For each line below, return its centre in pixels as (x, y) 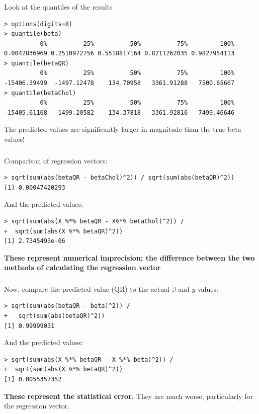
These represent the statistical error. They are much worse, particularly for (128, 396)
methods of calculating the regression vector (82, 267)
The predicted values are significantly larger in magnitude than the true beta (123, 129)
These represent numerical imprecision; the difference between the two (129, 257)
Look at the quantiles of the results (58, 6)
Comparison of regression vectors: (56, 160)
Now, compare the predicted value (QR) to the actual (87, 288)
